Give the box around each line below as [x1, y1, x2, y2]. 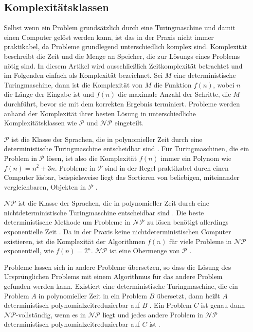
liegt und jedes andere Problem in [102, 309, 203, 319]
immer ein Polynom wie [161, 153, 232, 163]
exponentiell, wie [4, 245, 54, 256]
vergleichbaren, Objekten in [4, 181, 86, 192]
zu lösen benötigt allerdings [146, 217, 229, 227]
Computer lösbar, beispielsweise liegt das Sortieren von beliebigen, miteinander [4, 172, 239, 182]
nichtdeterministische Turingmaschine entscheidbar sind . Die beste [4, 207, 204, 217]
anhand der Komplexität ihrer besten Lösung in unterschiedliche [4, 108, 196, 118]
